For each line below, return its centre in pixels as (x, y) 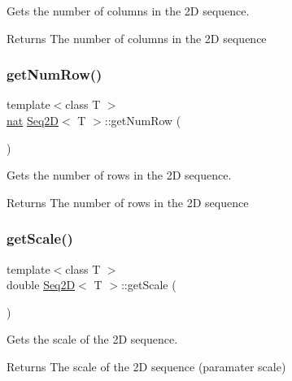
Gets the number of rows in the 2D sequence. (119, 175)
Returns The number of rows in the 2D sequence (128, 202)
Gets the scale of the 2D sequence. (92, 339)
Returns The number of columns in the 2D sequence (137, 38)
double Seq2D (41, 285)
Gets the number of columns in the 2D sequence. (128, 11)
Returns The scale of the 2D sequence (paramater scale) (146, 366)
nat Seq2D (33, 120)
